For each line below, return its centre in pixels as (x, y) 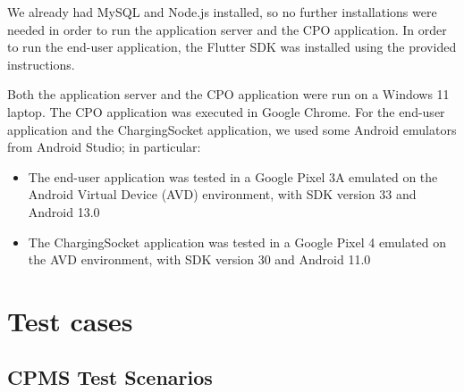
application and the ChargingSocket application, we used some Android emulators (232, 129)
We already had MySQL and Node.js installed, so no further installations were (222, 12)
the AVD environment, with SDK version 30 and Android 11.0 (199, 259)
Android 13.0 (64, 211)
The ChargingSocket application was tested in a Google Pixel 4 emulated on (237, 242)
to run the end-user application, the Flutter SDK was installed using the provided (232, 47)
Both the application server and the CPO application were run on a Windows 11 (228, 94)
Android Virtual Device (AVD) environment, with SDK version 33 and (222, 194)
